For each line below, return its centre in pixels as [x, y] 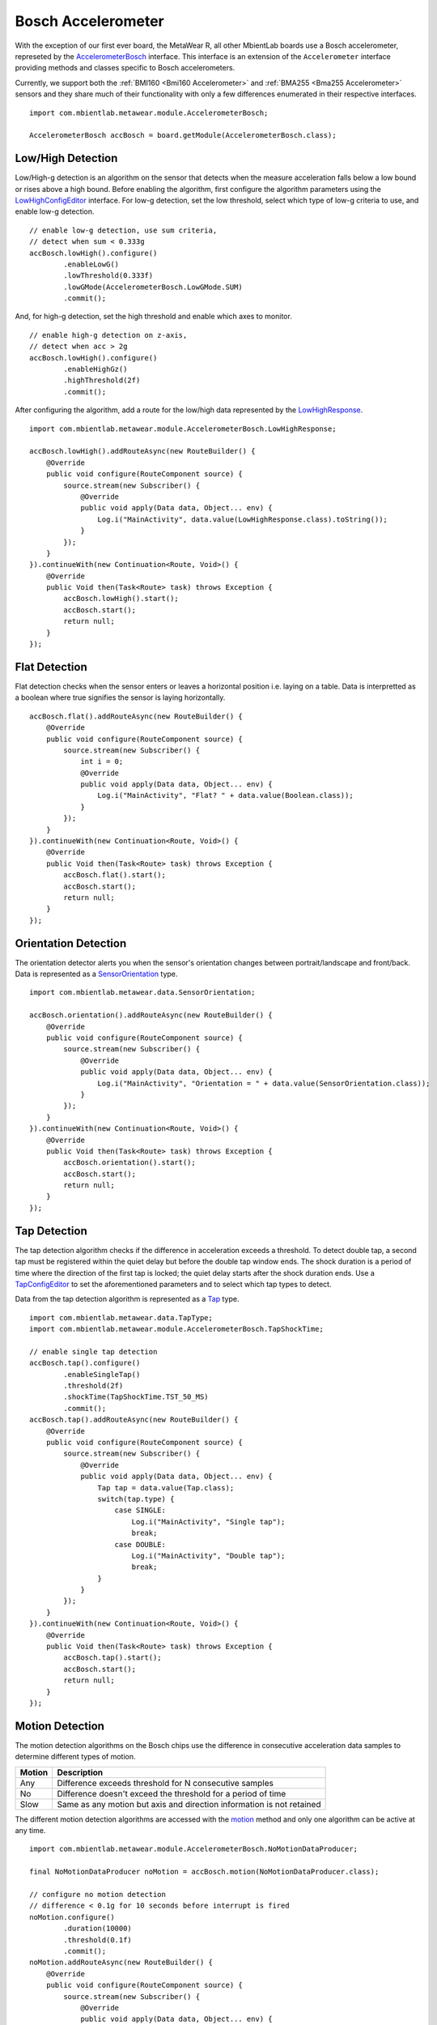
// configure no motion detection [98, 1895]
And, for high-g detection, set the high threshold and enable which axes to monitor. [154, 317]
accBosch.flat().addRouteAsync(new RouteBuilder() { [136, 716]
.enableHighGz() [95, 369]
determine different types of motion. [75, 1757]
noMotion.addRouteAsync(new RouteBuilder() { [121, 1963]
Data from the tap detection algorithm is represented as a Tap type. [127, 1299]
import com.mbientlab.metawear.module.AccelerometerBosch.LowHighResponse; [183, 428]
